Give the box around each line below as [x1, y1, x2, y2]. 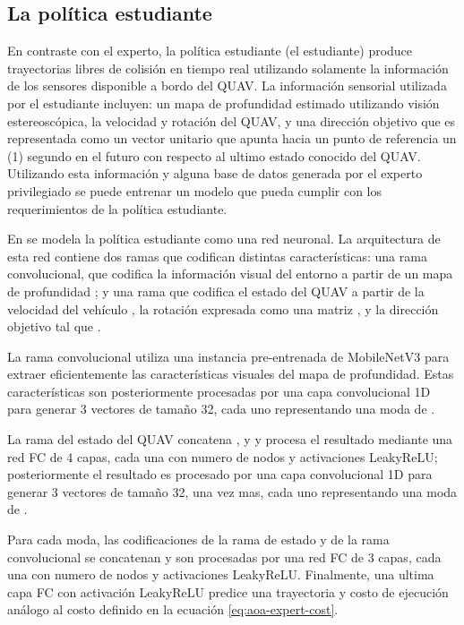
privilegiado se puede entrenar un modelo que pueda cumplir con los [7, 181, 382, 200]
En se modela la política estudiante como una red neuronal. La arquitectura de [7, 229, 441, 248]
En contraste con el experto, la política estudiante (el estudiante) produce [7, 41, 413, 60]
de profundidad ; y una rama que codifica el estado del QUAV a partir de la [7, 281, 425, 300]
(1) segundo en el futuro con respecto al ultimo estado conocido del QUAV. [7, 146, 421, 165]
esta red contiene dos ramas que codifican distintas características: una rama [7, 246, 427, 265]
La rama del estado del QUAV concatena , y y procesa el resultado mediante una [7, 430, 453, 449]
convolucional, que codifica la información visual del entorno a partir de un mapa [7, 264, 453, 283]
